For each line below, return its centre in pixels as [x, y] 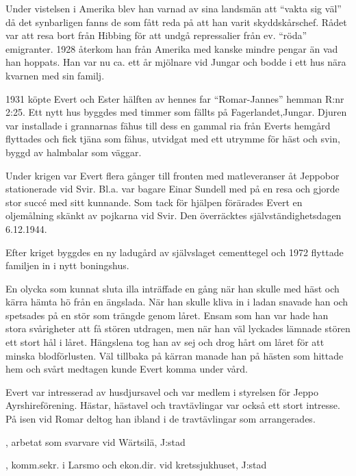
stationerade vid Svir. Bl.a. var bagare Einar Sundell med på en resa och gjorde [173, 189]
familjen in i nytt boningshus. [67, 265]
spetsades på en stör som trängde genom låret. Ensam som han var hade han [167, 315]
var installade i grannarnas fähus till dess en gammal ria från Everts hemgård [168, 125]
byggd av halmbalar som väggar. [74, 152]
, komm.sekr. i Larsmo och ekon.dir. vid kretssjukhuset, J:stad [136, 465]
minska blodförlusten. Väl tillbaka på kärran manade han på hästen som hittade [175, 355]
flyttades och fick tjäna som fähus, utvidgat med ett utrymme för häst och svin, [173, 139]
